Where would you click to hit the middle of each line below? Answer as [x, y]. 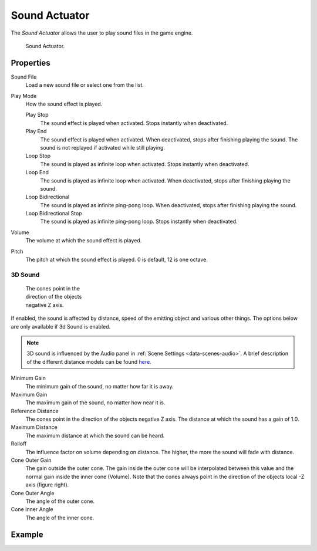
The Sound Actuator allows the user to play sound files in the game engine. [102, 33]
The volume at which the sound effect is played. [84, 241]
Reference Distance [35, 411]
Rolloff [19, 444]
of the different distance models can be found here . [89, 361]
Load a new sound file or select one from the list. [85, 85]
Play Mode [24, 96]
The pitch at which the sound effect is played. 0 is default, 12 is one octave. [117, 260]
